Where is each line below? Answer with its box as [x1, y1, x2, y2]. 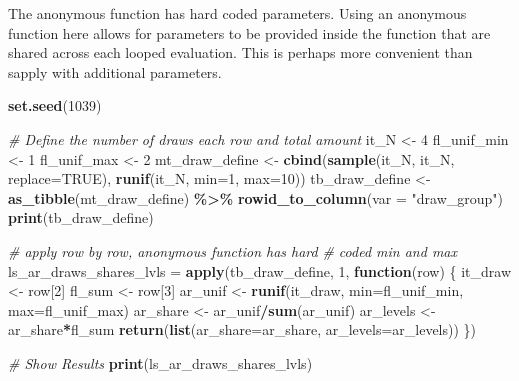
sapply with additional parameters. [8, 61, 222, 82]
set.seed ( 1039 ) [8, 95, 102, 116]
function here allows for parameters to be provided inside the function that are [8, 22, 491, 43]
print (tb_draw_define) [8, 207, 154, 228]
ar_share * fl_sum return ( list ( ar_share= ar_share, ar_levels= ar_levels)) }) [8, 319, 477, 340]
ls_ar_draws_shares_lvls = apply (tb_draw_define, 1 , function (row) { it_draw [8, 260, 512, 281]
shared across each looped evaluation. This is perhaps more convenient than [8, 42, 473, 63]
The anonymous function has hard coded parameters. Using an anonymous [8, 3, 467, 23]
